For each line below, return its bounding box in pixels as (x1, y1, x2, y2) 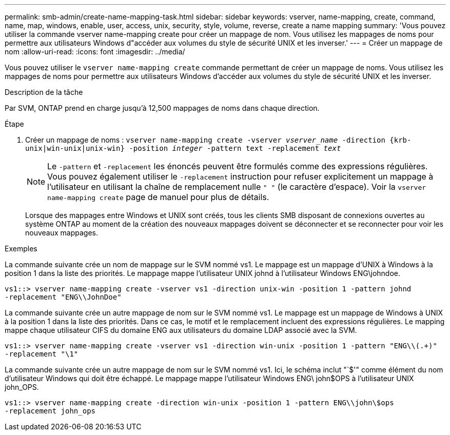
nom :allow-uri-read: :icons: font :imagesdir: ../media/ (5, 47, 185, 56)
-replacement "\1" (5, 350, 79, 358)
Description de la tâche (5, 88, 83, 96)
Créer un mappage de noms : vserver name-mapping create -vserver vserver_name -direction (25, 135, 385, 144)
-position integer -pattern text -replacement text (129, 144, 341, 152)
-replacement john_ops (5, 407, 96, 415)
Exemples (5, 244, 37, 253)
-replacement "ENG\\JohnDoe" (5, 293, 122, 301)
